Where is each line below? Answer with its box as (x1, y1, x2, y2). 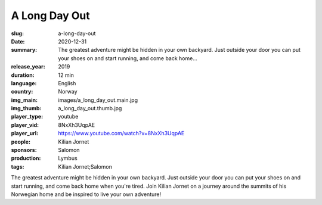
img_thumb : (11, 105, 42, 112)
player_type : (11, 113, 44, 120)
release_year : (11, 63, 46, 70)
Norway (58, 88, 78, 95)
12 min (58, 72, 75, 79)
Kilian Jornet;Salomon (58, 163, 113, 170)
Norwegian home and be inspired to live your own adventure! (11, 191, 161, 198)
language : (11, 79, 37, 86)
